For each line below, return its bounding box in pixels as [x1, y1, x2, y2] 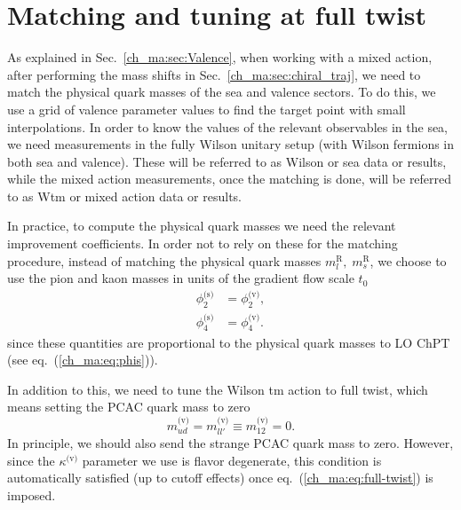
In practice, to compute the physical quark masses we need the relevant [7, 216, 396, 235]
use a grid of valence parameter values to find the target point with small [7, 99, 406, 118]
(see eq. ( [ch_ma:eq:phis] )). [7, 350, 158, 369]
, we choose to [370, 251, 447, 270]
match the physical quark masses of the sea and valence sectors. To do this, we [7, 82, 436, 101]
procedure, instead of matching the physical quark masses [7, 251, 322, 270]
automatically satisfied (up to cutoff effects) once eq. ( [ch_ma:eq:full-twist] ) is [7, 468, 433, 487]
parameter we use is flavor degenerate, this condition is [82, 451, 382, 469]
